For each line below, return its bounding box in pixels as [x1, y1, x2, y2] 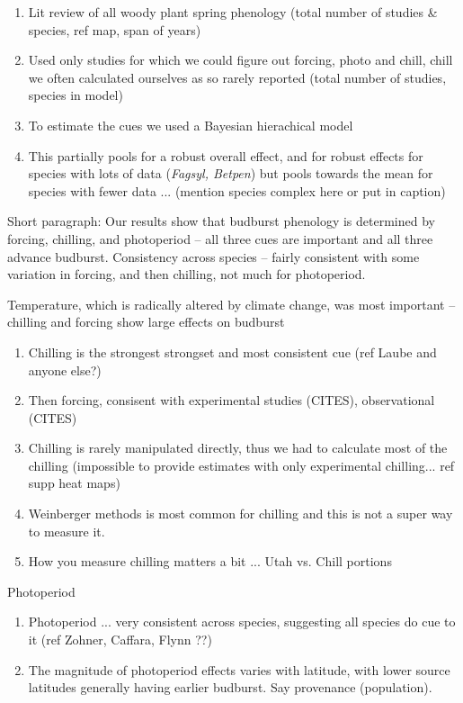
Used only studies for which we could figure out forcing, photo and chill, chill [28, 50, 453, 69]
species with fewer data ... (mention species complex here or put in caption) [28, 181, 446, 200]
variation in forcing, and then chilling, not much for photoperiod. [7, 265, 366, 284]
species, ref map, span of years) [28, 20, 201, 39]
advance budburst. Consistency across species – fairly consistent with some [7, 247, 420, 266]
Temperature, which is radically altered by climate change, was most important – [7, 294, 456, 313]
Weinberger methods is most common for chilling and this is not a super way [28, 504, 453, 523]
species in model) [28, 86, 123, 104]
